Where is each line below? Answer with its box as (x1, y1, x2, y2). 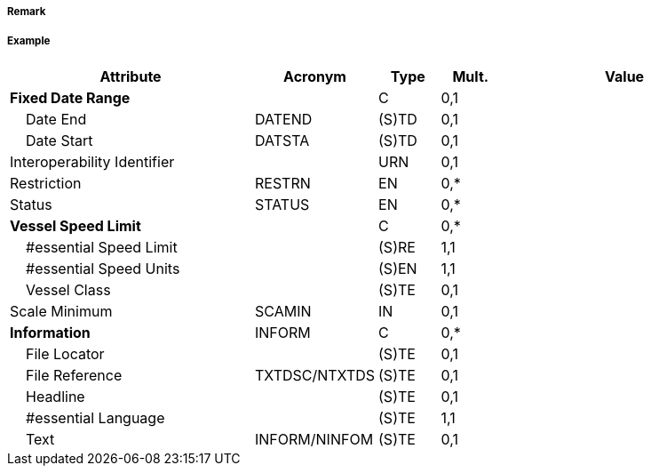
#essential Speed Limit (26, 237, 178, 256)
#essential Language (26, 408, 165, 427)
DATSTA (255, 131, 310, 149)
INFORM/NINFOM (255, 429, 374, 448)
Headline (26, 387, 85, 405)
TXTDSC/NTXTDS (255, 365, 376, 384)
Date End (26, 109, 87, 128)
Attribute (99, 67, 162, 85)
